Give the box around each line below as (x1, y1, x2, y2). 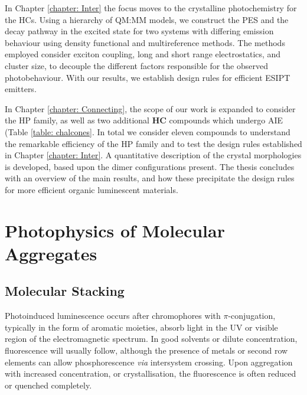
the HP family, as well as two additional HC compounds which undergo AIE (5, 114, 283, 126)
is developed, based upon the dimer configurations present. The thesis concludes (5, 160, 295, 172)
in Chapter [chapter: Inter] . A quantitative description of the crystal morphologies (5, 149, 302, 161)
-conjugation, (228, 309, 276, 322)
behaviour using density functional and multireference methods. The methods (5, 36, 285, 48)
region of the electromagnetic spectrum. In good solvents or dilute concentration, (5, 332, 298, 345)
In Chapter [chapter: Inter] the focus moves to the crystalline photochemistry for (5, 2, 297, 14)
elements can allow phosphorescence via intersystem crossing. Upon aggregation (5, 355, 293, 368)
